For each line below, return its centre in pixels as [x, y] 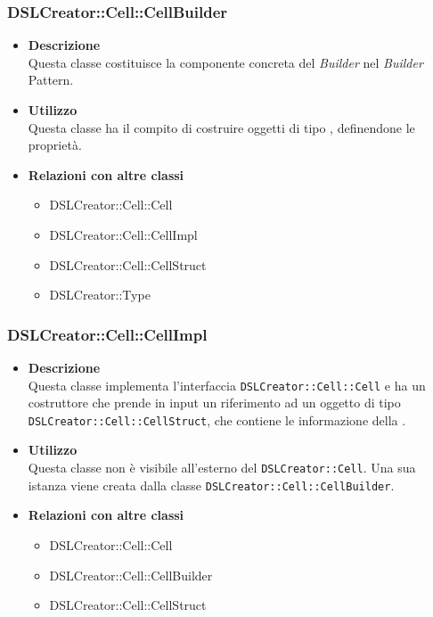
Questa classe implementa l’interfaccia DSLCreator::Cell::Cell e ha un [227, 385]
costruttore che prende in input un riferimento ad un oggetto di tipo [214, 403]
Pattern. [51, 80]
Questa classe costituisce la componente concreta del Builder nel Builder [225, 62]
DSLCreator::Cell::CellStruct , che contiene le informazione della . [217, 420]
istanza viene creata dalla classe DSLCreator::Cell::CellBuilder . [211, 485]
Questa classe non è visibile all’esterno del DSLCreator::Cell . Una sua [222, 468]
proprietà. [55, 145]
